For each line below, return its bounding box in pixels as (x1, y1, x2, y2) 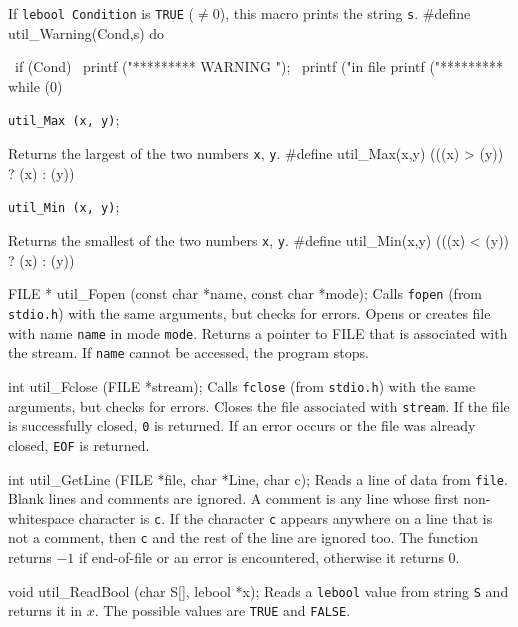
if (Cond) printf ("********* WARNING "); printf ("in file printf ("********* (14, 56, 504, 77)
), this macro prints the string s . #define (219, 3, 471, 23)
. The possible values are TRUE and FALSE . (94, 600, 351, 621)
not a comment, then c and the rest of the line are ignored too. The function (8, 527, 479, 548)
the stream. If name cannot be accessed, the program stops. (8, 342, 369, 363)
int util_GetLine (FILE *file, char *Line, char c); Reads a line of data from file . (8, 468, 508, 489)
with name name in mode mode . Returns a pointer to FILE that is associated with (8, 322, 508, 343)
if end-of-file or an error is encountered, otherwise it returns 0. (78, 547, 460, 568)
